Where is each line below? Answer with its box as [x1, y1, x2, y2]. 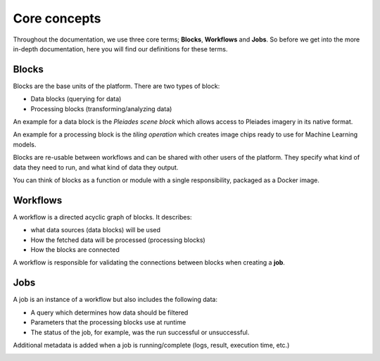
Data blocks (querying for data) [30, 95, 122, 103]
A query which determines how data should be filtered [30, 308, 189, 317]
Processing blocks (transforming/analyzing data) [30, 104, 172, 113]
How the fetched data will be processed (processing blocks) [30, 236, 205, 244]
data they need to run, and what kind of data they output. [13, 163, 179, 172]
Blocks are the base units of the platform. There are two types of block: [13, 82, 220, 90]
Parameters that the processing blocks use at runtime [30, 318, 186, 327]
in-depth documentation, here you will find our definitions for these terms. [13, 44, 228, 53]
